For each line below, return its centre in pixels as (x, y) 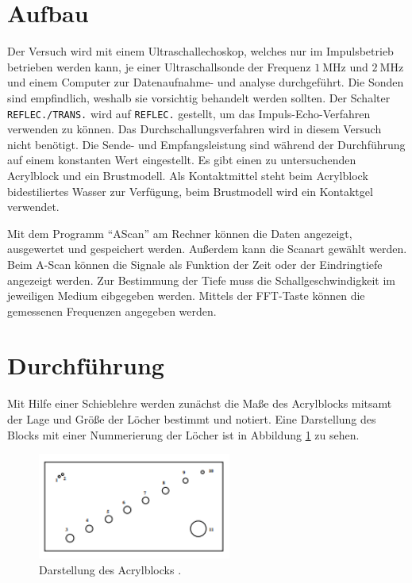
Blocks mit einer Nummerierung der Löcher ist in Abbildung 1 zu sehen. (183, 434)
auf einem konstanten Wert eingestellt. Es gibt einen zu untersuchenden (182, 160)
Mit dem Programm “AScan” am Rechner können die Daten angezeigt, (180, 233)
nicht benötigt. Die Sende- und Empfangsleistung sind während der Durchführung (206, 144)
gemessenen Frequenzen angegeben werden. (112, 311)
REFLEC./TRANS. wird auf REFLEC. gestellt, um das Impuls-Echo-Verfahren (189, 113)
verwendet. (33, 207)
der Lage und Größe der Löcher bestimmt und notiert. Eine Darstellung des (192, 419)
